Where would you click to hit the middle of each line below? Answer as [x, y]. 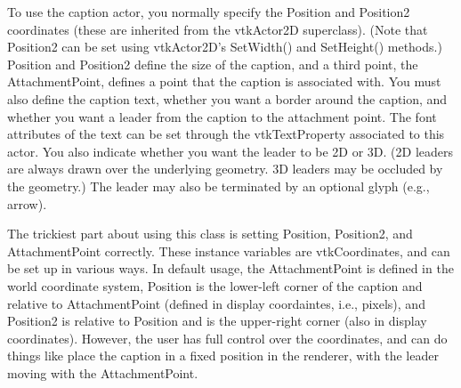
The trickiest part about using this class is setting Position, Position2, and [210, 234]
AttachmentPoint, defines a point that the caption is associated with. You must [224, 81]
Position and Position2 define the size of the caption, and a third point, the [213, 64]
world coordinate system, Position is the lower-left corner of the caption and [215, 285]
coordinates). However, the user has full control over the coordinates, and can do [227, 338]
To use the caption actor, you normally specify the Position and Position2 [209, 12]
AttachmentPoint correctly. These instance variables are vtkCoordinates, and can [229, 251]
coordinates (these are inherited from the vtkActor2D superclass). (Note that [218, 29]
